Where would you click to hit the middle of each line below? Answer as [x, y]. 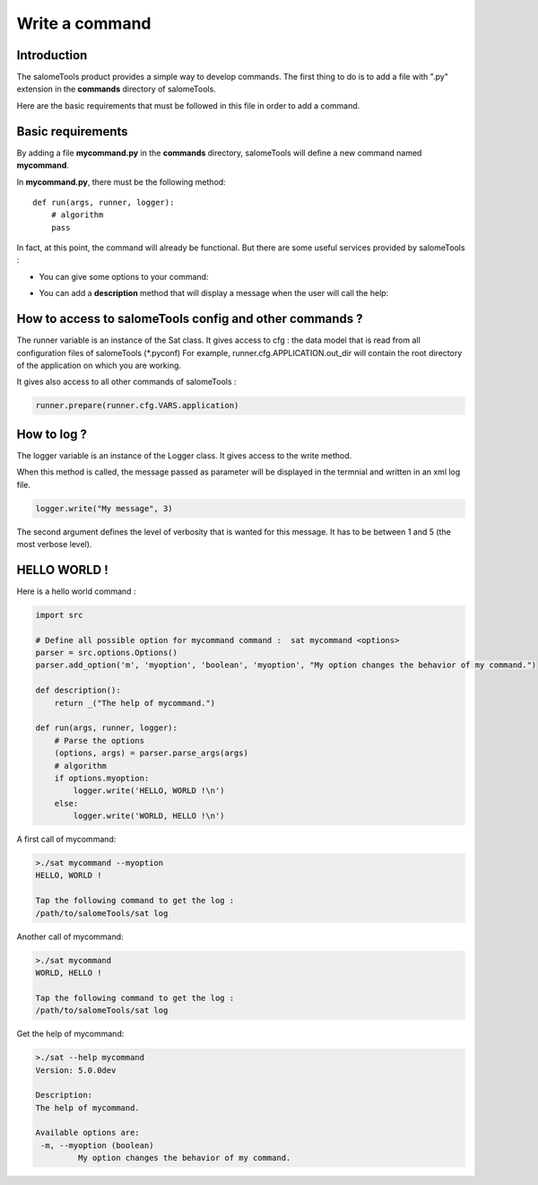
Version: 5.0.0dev [76, 1070]
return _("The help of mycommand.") [134, 703]
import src [59, 615]
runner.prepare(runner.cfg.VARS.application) [137, 405]
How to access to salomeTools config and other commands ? [190, 319]
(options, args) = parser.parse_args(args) [151, 753]
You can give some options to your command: [124, 276]
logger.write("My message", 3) [104, 508]
